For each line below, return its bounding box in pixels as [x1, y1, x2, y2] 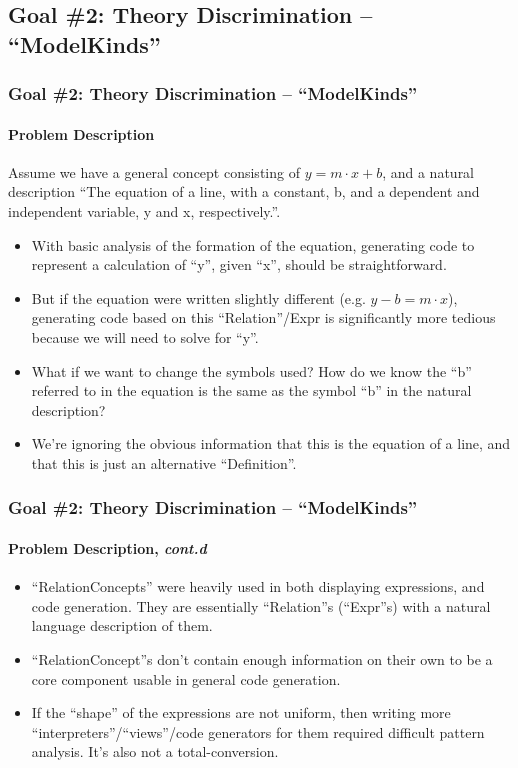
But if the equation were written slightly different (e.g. [31, 287, 366, 308]
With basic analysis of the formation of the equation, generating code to [31, 234, 475, 255]
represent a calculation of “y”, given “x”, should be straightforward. [31, 254, 447, 275]
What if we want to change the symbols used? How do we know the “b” [31, 360, 472, 381]
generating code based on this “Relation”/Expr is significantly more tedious [31, 307, 496, 328]
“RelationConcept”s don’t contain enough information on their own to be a [31, 648, 493, 669]
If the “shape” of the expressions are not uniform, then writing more [31, 702, 451, 723]
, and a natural [382, 161, 475, 182]
